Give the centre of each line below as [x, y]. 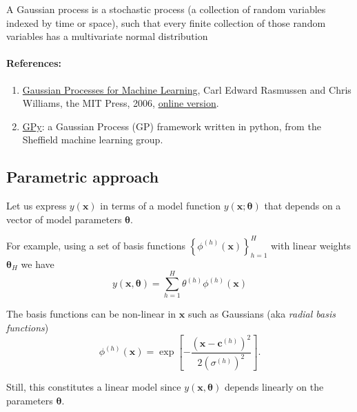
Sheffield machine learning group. [93, 140]
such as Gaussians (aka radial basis [262, 314]
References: [34, 63]
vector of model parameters [64, 219]
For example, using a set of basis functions [96, 245]
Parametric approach [83, 177]
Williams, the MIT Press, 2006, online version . [121, 103]
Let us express [37, 206]
